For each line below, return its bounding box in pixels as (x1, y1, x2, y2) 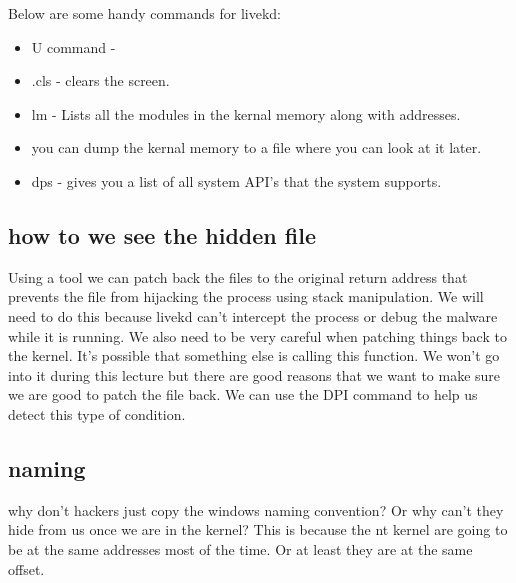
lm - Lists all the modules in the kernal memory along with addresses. (31, 103, 461, 124)
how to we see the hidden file (8, 219, 317, 250)
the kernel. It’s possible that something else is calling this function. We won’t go (8, 345, 500, 366)
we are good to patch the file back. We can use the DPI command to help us (8, 384, 478, 405)
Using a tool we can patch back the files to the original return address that (8, 266, 468, 287)
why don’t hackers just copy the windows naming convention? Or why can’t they (8, 499, 504, 520)
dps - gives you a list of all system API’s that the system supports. (31, 170, 442, 191)
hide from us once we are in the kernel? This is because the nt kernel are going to (8, 519, 508, 540)
